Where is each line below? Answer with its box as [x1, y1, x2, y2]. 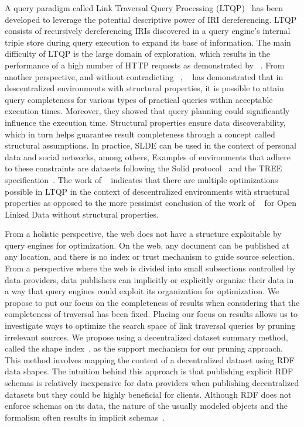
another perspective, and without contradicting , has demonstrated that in [5, 70, 283, 82]
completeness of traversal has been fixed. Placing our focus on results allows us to [5, 308, 298, 320]
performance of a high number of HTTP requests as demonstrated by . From [5, 58, 285, 71]
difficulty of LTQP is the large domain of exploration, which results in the [5, 47, 271, 60]
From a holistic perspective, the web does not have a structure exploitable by [5, 228, 282, 240]
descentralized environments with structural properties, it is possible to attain [5, 82, 284, 94]
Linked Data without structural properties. [5, 208, 159, 220]
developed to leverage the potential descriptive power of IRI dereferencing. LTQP [5, 13, 297, 25]
